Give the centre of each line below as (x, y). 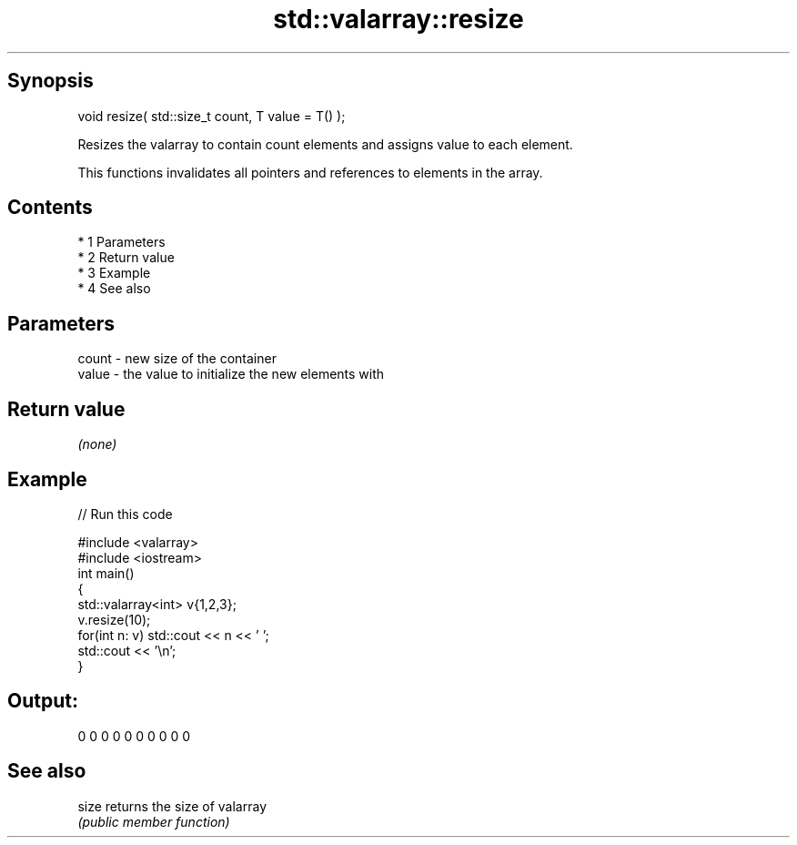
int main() (106, 573)
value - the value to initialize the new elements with (231, 374)
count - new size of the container (177, 359)
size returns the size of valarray (172, 806)
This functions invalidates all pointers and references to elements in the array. (310, 172)
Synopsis (50, 81)
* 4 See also (114, 289)
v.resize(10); (114, 619)
